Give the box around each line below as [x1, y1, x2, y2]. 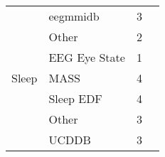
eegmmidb [48, 8, 100, 24]
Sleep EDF [48, 90, 102, 107]
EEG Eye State [48, 49, 125, 65]
